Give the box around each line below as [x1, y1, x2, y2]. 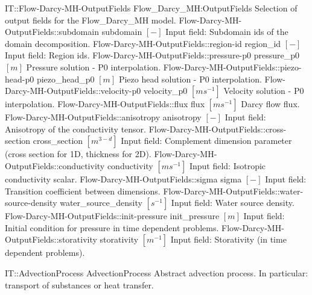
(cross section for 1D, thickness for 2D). [5, 147, 151, 160]
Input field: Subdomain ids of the [165, 25, 288, 38]
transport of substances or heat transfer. [5, 278, 154, 291]
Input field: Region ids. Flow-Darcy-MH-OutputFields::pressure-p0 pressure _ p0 [5, 49, 300, 61]
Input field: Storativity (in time [170, 233, 287, 246]
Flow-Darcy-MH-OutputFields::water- [163, 184, 304, 197]
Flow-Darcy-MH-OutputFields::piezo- [163, 60, 302, 73]
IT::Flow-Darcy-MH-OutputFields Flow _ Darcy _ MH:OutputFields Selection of [5, 2, 298, 14]
